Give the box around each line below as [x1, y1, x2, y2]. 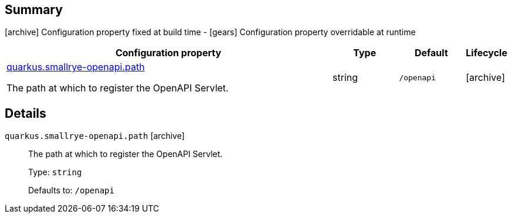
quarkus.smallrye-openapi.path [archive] [5, 131, 185, 141]
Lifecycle [466, 47, 507, 59]
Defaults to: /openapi [28, 185, 114, 196]
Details [5, 105, 46, 121]
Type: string [28, 167, 82, 178]
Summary [5, 2, 63, 17]
